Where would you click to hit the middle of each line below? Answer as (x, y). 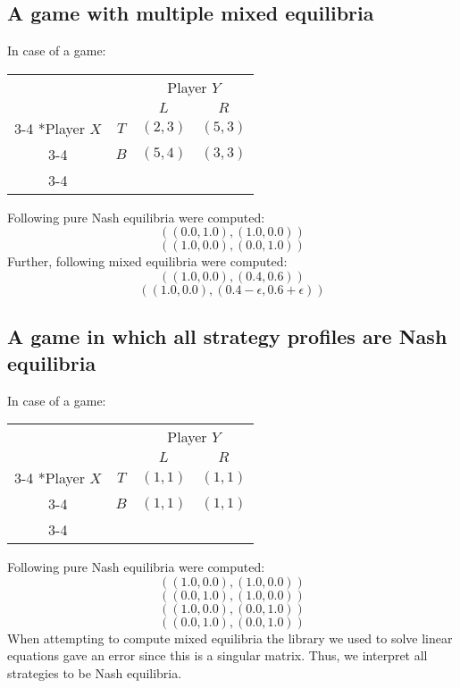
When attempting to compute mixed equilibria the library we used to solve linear (230, 638)
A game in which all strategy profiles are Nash (227, 336)
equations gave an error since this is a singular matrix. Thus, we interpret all (217, 655)
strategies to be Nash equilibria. (95, 672)
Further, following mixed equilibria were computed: (147, 261)
